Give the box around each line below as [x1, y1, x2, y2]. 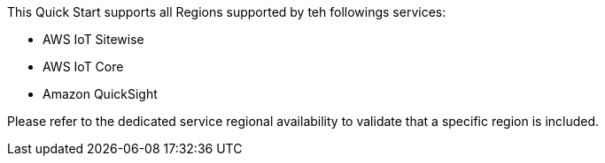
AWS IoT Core [43, 59, 124, 74]
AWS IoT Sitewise [43, 32, 144, 47]
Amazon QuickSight [43, 86, 158, 101]
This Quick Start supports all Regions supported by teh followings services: [7, 4, 446, 19]
